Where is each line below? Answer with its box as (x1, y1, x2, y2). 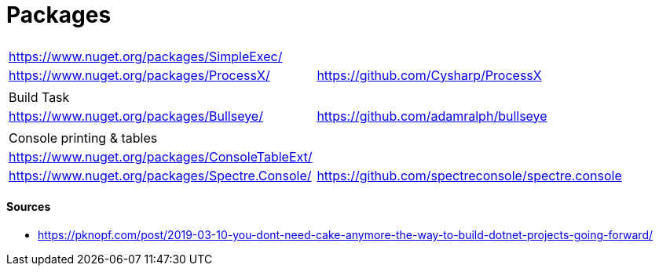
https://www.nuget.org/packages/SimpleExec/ (9, 48, 283, 64)
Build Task (9, 89, 70, 105)
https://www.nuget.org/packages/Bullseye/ (9, 107, 263, 124)
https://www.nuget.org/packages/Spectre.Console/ (9, 167, 312, 183)
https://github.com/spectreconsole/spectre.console (317, 167, 622, 183)
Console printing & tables (9, 129, 158, 146)
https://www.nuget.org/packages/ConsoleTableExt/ (9, 148, 313, 165)
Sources (6, 200, 51, 214)
